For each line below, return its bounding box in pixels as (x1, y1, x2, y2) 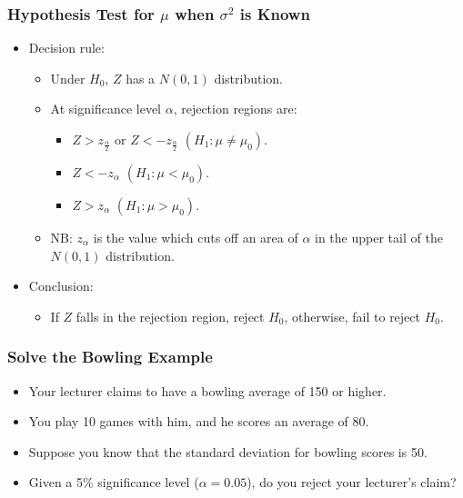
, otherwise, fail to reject (284, 306, 420, 325)
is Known (239, 2, 310, 25)
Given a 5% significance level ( (28, 473, 199, 492)
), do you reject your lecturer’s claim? (247, 473, 457, 492)
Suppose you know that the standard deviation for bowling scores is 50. (28, 442, 428, 461)
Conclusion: (28, 276, 94, 295)
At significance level (50, 99, 161, 118)
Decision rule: (28, 38, 105, 57)
